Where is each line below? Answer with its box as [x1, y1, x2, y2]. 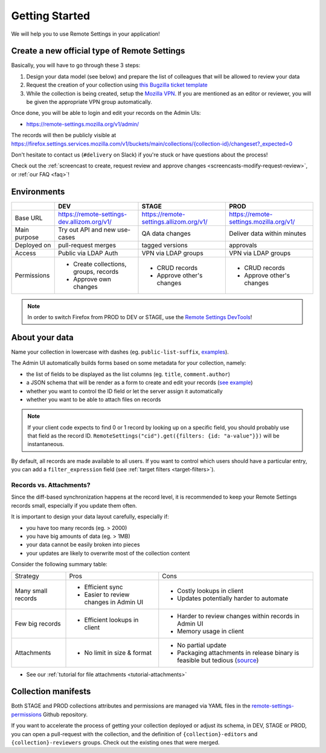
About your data [11, 332, 74, 343]
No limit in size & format [84, 648, 152, 657]
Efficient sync [84, 583, 123, 591]
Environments [11, 186, 65, 196]
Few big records [14, 619, 61, 628]
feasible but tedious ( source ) [177, 656, 259, 664]
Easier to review [84, 590, 130, 598]
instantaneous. [27, 441, 65, 448]
